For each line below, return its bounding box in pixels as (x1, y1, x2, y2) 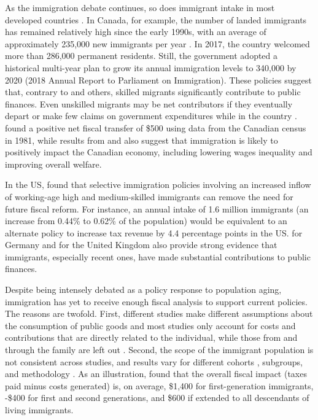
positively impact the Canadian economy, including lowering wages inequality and (5, 146, 312, 158)
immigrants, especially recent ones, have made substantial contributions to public (5, 250, 311, 263)
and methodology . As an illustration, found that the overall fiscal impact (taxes (5, 367, 307, 380)
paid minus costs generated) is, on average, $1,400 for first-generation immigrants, (5, 379, 314, 392)
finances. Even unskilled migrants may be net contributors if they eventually (5, 97, 293, 110)
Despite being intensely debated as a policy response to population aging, (5, 283, 282, 296)
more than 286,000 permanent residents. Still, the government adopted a (5, 49, 278, 62)
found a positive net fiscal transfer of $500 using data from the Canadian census (5, 121, 306, 134)
